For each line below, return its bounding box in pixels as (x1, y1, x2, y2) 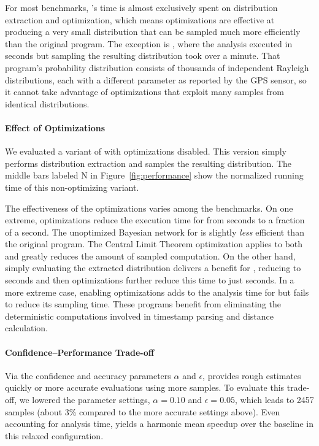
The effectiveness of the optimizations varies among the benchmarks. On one (5, 201, 293, 214)
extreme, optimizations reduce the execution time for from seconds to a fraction (5, 213, 305, 226)
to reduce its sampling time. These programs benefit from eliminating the (5, 298, 282, 310)
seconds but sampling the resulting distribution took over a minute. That (5, 49, 280, 62)
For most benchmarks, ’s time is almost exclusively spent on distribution (5, 1, 278, 13)
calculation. (5, 321, 48, 334)
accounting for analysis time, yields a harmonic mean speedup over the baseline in (5, 417, 313, 430)
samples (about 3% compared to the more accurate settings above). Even (5, 405, 280, 418)
